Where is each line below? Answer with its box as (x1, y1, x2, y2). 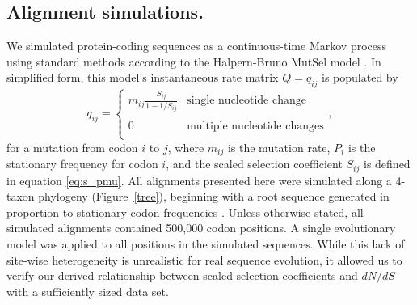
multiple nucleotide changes (187, 121, 324, 133)
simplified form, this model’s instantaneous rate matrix (6, 69, 279, 86)
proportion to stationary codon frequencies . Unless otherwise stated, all (6, 203, 364, 220)
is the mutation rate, (227, 138, 331, 155)
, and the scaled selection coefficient (166, 155, 343, 172)
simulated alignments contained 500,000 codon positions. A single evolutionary (6, 219, 396, 236)
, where (167, 138, 204, 155)
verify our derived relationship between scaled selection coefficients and (6, 267, 358, 284)
